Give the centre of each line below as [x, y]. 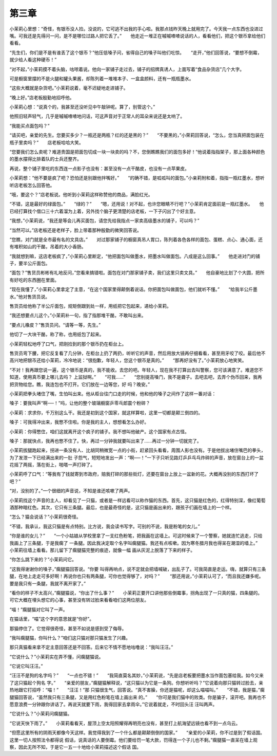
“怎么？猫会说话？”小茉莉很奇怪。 [45, 517]
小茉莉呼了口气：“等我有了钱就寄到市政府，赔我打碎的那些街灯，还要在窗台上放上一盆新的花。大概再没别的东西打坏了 [134, 474]
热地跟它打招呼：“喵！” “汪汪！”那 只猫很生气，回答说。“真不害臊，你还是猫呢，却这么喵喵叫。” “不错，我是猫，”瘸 [137, 690]
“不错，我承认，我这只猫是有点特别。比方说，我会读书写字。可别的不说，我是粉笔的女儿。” [105, 526]
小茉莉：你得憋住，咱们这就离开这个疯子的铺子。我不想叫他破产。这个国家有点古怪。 [99, 431]
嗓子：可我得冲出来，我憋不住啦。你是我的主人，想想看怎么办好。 [79, 422]
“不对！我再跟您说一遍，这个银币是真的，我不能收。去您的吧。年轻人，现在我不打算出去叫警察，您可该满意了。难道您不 [136, 370]
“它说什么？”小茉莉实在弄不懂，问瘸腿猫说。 [56, 657]
